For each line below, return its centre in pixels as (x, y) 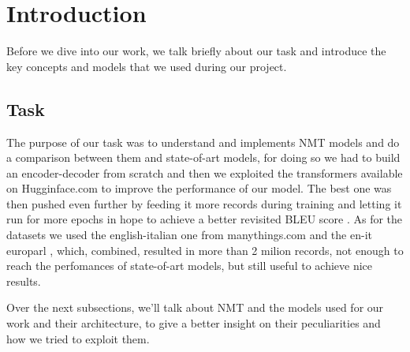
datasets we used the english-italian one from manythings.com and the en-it (189, 235)
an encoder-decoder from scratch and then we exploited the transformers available (205, 172)
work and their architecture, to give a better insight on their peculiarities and (194, 323)
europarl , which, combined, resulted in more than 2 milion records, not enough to (205, 250)
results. (24, 281)
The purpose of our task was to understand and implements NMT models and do (203, 142)
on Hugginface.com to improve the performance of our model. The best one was (199, 188)
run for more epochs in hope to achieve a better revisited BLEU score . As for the (205, 219)
